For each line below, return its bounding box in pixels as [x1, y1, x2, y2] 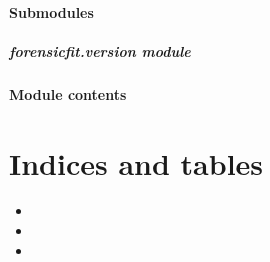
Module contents [9, 83, 127, 104]
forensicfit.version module [9, 40, 191, 61]
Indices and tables [9, 142, 264, 183]
